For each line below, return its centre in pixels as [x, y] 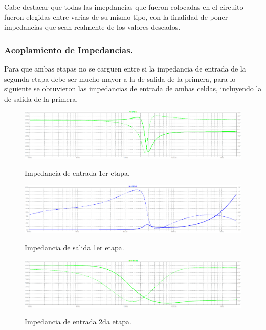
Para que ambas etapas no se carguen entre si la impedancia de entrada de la [125, 68]
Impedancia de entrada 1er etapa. [77, 173]
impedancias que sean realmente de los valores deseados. [92, 27]
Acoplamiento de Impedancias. [69, 49]
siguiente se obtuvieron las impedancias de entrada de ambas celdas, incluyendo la [133, 89]
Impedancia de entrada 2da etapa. [78, 322]
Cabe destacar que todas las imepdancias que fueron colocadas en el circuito [124, 7]
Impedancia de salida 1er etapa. [74, 247]
